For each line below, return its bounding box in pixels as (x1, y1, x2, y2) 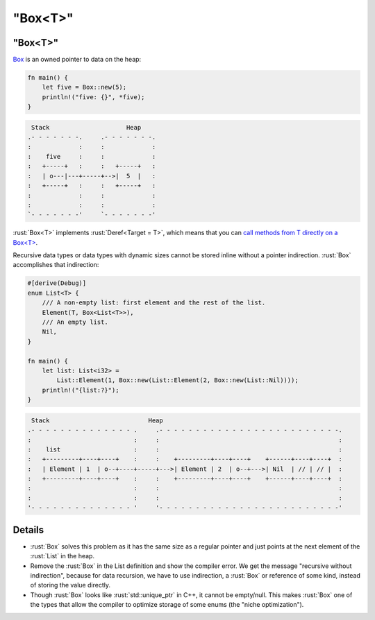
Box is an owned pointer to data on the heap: (12, 55, 142, 64)
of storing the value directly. (30, 581, 111, 589)
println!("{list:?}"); (42, 386, 119, 394)
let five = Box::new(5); (42, 83, 127, 92)
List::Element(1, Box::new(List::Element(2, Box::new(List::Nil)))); (56, 377, 299, 384)
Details (12, 524, 44, 535)
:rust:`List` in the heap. (30, 552, 95, 560)
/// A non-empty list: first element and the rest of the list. (42, 299, 266, 307)
